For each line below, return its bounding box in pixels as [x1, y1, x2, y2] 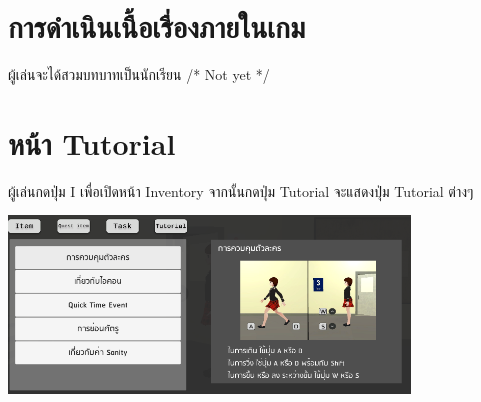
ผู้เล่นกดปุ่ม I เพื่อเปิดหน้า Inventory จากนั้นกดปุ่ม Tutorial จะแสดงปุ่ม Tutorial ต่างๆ [8, 180, 474, 201]
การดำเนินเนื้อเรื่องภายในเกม [8, 6, 306, 47]
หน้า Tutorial [8, 122, 176, 163]
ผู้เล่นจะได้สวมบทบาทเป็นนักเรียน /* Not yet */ [8, 64, 270, 85]
